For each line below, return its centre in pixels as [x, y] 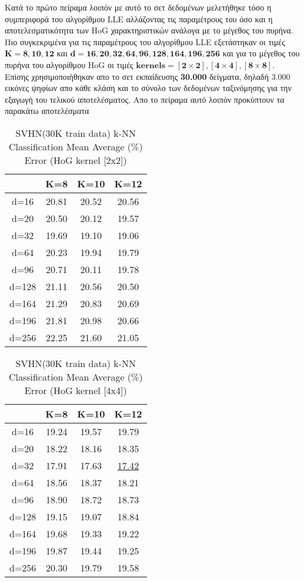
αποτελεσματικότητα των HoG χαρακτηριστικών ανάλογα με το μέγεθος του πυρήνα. [149, 30]
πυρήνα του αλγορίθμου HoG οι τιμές [69, 64]
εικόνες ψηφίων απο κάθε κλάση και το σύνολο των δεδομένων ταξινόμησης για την [148, 88]
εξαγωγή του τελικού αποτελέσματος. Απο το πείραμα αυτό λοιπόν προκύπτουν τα [145, 99]
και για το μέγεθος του [261, 53]
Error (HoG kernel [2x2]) [76, 160]
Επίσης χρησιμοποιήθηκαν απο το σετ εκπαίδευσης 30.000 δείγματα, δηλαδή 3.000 [148, 76]
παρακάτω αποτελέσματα [47, 111]
